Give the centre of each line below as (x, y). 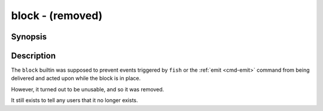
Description (33, 56)
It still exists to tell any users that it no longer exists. (74, 100)
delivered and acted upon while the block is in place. (76, 78)
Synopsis (29, 37)
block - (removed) (57, 16)
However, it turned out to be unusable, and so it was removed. (88, 89)
